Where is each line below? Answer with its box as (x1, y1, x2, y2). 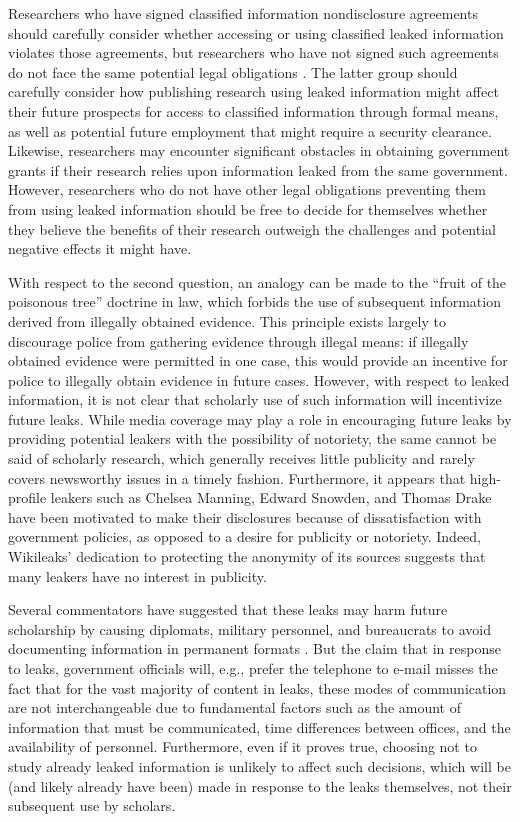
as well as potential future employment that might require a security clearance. (8, 120, 492, 141)
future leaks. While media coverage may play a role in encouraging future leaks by (8, 408, 512, 429)
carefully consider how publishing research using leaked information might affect (8, 81, 499, 102)
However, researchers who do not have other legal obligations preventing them (8, 179, 486, 200)
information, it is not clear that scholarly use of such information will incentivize (8, 389, 502, 410)
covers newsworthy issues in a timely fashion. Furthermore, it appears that (8, 467, 466, 488)
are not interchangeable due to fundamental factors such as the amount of (8, 697, 462, 718)
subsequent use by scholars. (8, 795, 176, 816)
